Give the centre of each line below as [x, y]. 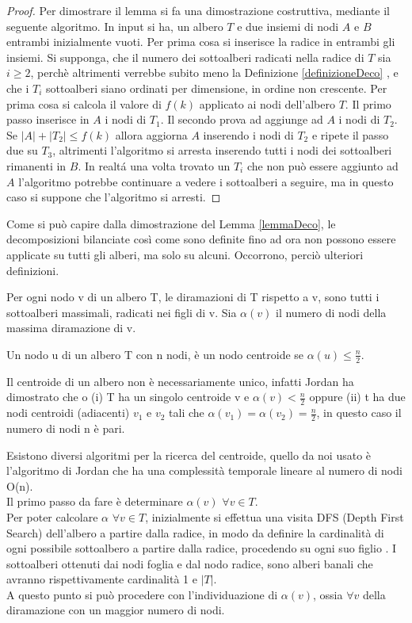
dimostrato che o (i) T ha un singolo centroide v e [128, 397]
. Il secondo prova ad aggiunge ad [242, 119]
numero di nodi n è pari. [66, 428]
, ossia [328, 594]
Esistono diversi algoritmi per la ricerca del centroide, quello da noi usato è [189, 455]
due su [22, 150]
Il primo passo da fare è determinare [95, 501]
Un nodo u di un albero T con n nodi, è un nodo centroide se [155, 354]
